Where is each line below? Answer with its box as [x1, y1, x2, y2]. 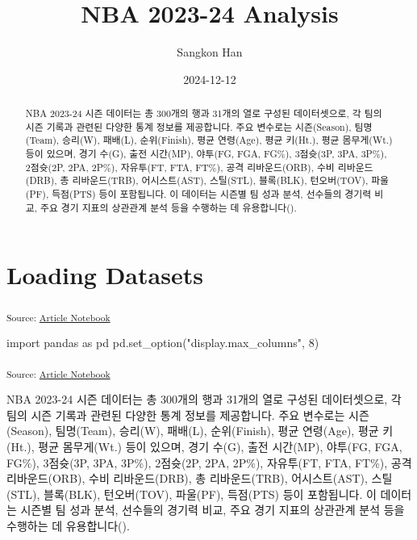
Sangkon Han [177, 44, 243, 61]
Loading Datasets [6, 258, 203, 291]
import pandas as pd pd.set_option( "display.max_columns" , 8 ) [6, 334, 319, 351]
